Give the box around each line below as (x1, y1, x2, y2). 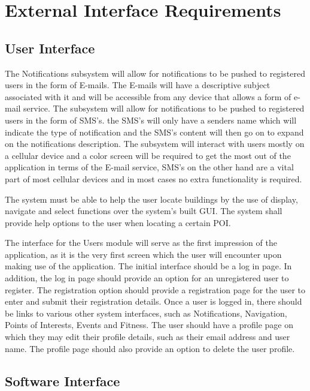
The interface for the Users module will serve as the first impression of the (5, 236, 277, 249)
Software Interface (5, 371, 120, 390)
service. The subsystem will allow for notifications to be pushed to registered (23, 102, 305, 115)
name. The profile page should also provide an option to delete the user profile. (5, 342, 295, 354)
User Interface (5, 38, 95, 57)
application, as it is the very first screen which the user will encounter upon (5, 248, 282, 260)
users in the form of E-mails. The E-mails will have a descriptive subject (5, 79, 271, 91)
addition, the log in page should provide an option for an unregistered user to (5, 272, 289, 284)
